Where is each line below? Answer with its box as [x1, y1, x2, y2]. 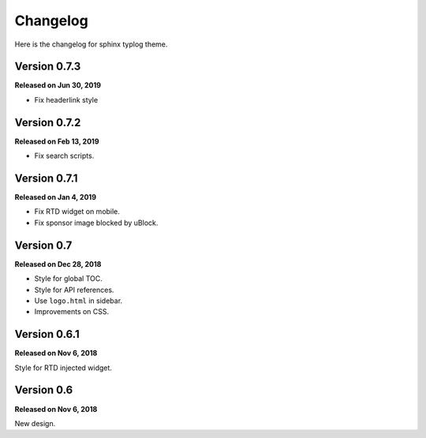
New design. [14, 418, 56, 428]
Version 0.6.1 [14, 328, 80, 341]
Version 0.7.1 [14, 171, 78, 185]
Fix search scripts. [34, 151, 95, 161]
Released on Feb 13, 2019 [14, 137, 99, 146]
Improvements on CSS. [34, 307, 110, 316]
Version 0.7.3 [14, 60, 81, 73]
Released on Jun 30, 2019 [14, 80, 102, 90]
